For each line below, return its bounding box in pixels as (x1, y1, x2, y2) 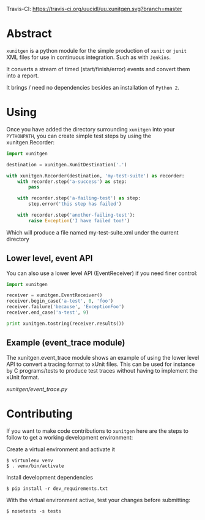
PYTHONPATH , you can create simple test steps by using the (6, 132, 152, 139)
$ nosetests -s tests (6, 508, 62, 514)
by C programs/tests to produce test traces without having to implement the (6, 367, 198, 374)
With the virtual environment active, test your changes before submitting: (6, 496, 191, 503)
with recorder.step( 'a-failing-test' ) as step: (17, 195, 141, 201)
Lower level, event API (6, 253, 93, 263)
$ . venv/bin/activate (6, 463, 64, 469)
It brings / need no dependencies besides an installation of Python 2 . (6, 83, 179, 91)
